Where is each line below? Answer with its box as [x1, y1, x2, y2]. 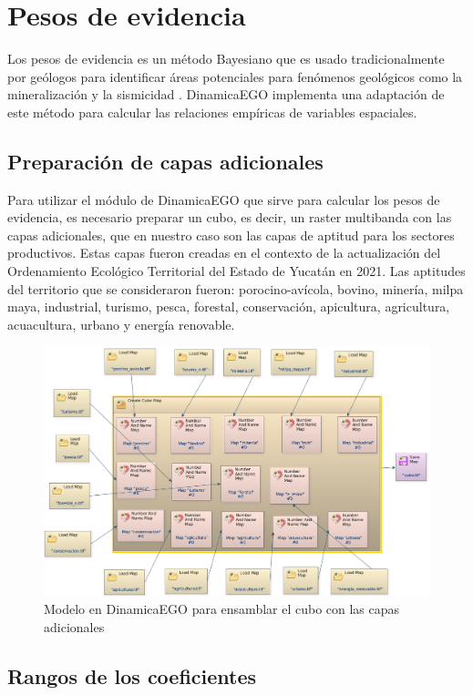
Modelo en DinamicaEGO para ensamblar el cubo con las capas [44, 599, 400, 618]
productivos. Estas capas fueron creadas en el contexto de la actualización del [7, 243, 441, 262]
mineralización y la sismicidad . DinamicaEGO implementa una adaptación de [7, 85, 445, 104]
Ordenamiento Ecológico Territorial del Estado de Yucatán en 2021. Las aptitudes [7, 261, 466, 281]
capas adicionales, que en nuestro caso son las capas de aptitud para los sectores [7, 225, 455, 244]
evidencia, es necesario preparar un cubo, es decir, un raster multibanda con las [7, 208, 452, 227]
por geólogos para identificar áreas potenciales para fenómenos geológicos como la [7, 66, 463, 86]
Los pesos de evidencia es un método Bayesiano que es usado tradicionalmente [7, 49, 445, 68]
